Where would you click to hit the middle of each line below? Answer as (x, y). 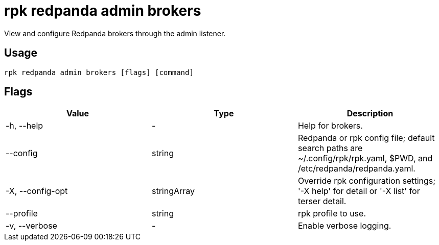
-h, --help (25, 126)
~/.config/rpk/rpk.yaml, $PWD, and (365, 158)
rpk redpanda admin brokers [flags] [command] (99, 72)
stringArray (173, 191)
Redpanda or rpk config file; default (366, 138)
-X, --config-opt (37, 191)
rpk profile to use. (332, 214)
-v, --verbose (31, 226)
